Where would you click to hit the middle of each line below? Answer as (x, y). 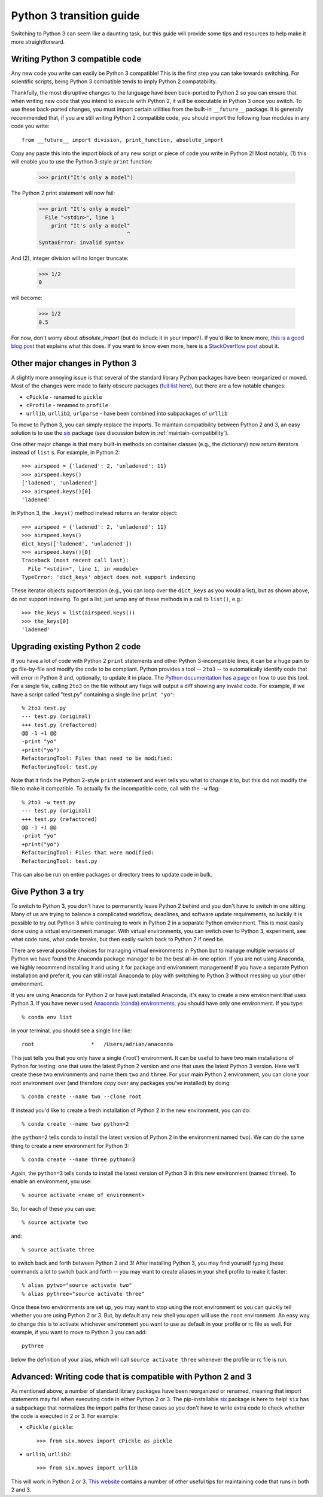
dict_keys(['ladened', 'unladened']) (77, 544)
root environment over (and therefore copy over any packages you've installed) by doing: (121, 1083)
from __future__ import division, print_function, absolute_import (123, 140)
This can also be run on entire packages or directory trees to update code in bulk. (112, 874)
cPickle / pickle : (50, 1427)
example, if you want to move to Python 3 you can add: (79, 1332)
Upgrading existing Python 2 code (76, 646)
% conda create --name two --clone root (82, 1097)
